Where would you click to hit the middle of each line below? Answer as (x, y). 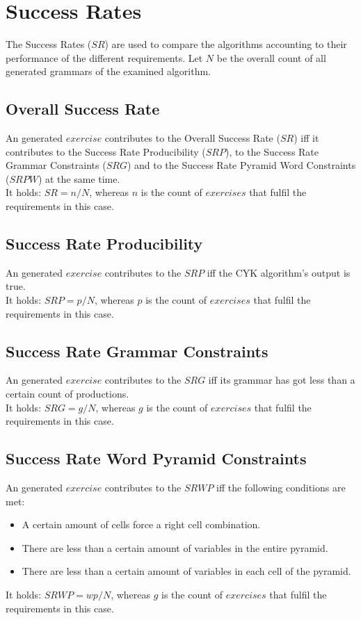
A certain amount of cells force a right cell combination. (141, 524)
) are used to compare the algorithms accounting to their (226, 44)
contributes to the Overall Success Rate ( (192, 138)
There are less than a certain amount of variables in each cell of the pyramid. (186, 571)
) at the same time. (79, 178)
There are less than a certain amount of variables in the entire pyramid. (175, 547)
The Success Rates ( (49, 44)
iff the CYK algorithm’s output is (279, 272)
